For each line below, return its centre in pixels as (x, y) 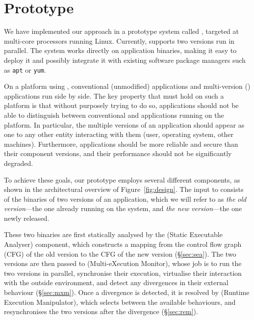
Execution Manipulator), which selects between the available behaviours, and (120, 302)
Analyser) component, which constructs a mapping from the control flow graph (123, 244)
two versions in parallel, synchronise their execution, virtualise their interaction (123, 273)
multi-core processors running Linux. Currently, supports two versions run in (119, 40)
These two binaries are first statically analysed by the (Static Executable (113, 234)
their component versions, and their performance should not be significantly (118, 153)
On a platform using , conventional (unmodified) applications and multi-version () (127, 86)
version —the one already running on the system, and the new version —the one (123, 208)
